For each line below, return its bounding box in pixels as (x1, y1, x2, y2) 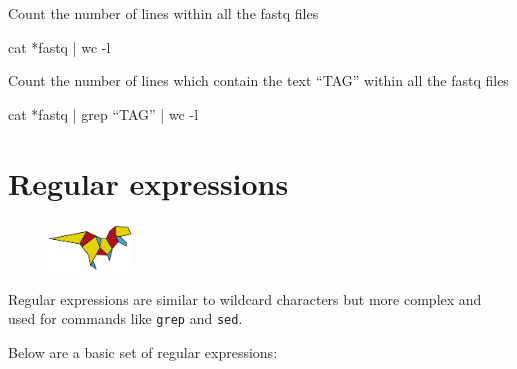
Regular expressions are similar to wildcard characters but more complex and (8, 288, 482, 309)
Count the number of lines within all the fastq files (8, 3, 319, 23)
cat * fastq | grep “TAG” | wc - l (8, 103, 199, 124)
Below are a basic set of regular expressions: (8, 341, 278, 362)
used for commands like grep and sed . (8, 308, 243, 329)
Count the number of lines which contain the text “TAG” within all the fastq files (8, 70, 509, 91)
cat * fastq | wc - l (8, 36, 111, 57)
